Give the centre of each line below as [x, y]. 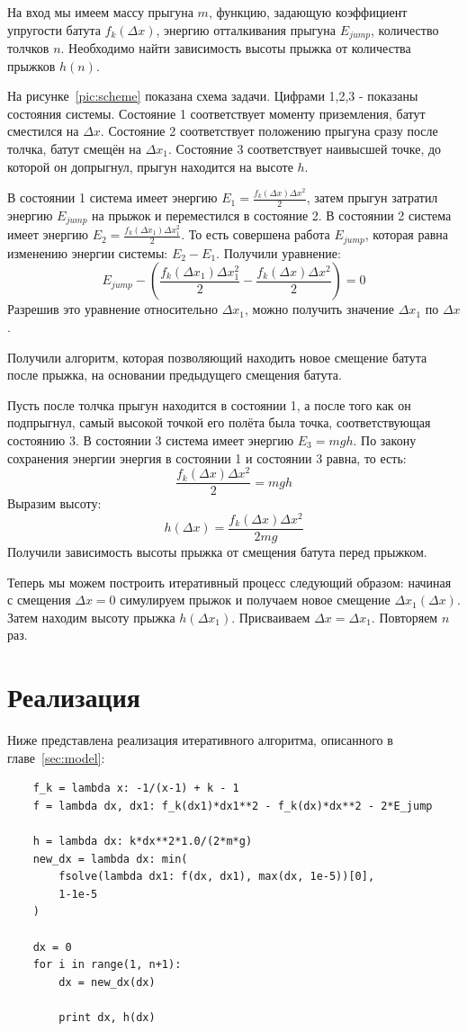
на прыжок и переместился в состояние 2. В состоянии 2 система [272, 215]
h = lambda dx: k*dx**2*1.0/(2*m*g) [143, 842]
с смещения [39, 600]
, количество [405, 29]
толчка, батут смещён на [74, 149]
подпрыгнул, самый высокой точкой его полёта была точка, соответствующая [219, 422]
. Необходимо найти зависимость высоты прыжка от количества [236, 48]
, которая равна [406, 234]
